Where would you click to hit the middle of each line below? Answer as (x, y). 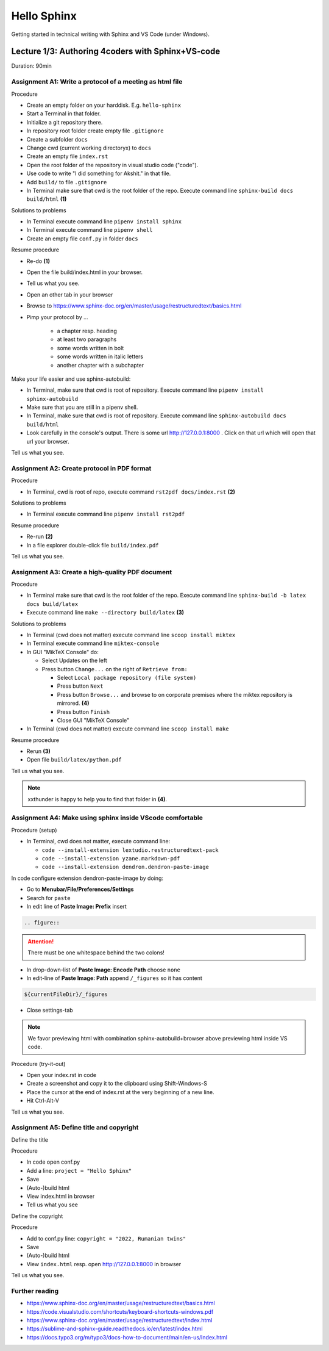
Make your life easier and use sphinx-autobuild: (71, 379)
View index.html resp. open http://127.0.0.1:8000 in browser (104, 1264)
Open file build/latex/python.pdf (74, 760)
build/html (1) (47, 199)
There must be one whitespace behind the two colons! (96, 953)
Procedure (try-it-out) (38, 1064)
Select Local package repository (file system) (127, 677)
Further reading (35, 1291)
